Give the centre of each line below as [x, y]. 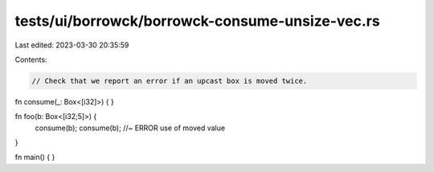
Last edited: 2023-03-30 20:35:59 [72, 45]
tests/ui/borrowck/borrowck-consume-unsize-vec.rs [198, 21]
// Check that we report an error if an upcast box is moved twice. [170, 81]
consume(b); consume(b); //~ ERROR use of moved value [130, 128]
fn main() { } [35, 158]
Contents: [31, 59]
